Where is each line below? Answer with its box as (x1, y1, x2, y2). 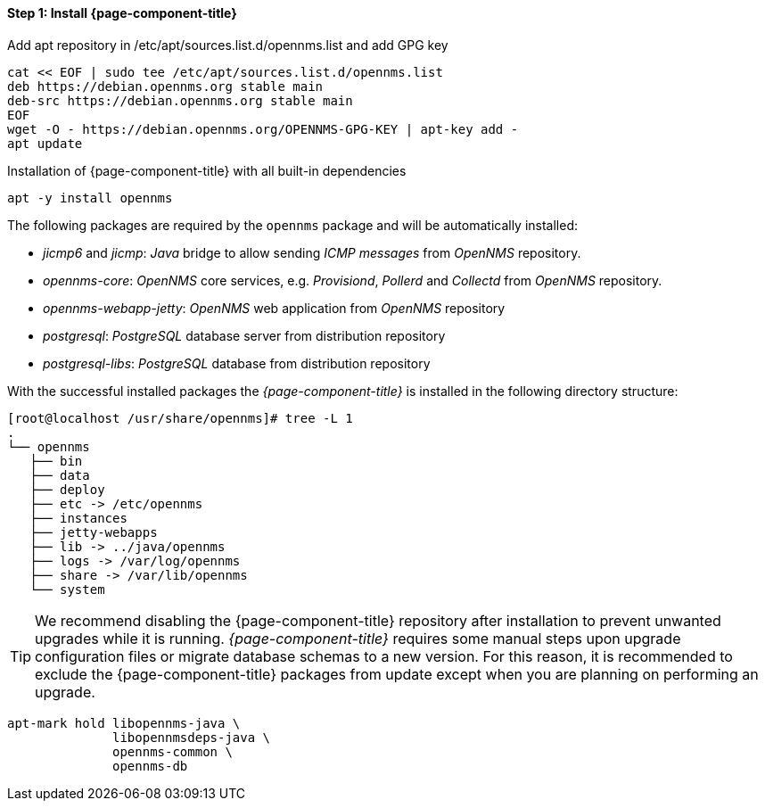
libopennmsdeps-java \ (112, 730, 271, 745)
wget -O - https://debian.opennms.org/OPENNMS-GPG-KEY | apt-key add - (7, 121, 519, 136)
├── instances (29, 510, 127, 525)
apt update (7, 136, 83, 151)
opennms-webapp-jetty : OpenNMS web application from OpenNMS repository (43, 300, 506, 316)
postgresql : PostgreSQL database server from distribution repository (43, 327, 446, 343)
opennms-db (112, 758, 188, 773)
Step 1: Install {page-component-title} (7, 5, 237, 21)
